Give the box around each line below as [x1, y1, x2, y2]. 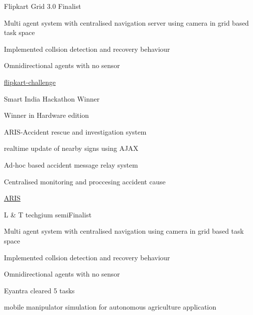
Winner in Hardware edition [4, 110, 89, 120]
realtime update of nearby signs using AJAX [4, 143, 139, 153]
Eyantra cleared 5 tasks [4, 285, 75, 295]
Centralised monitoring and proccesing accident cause [4, 176, 166, 186]
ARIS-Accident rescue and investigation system [4, 126, 147, 137]
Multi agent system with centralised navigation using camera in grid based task [4, 226, 244, 236]
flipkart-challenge [4, 76, 56, 87]
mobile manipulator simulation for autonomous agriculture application [4, 302, 217, 312]
